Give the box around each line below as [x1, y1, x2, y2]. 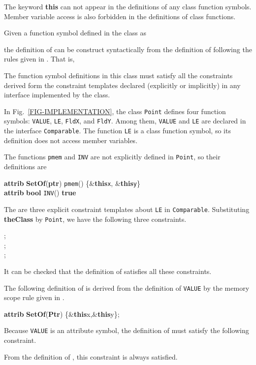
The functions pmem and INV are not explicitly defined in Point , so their [4, 152, 221, 162]
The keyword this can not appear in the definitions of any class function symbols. [4, 1, 252, 11]
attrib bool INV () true [4, 187, 76, 198]
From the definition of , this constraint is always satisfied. [4, 351, 178, 362]
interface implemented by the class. [4, 90, 110, 100]
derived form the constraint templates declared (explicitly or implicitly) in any [4, 80, 241, 90]
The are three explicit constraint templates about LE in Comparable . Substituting [4, 204, 250, 214]
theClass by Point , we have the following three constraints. [4, 213, 187, 224]
